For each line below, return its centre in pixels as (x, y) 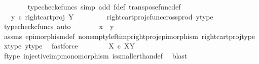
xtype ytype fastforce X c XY (69, 46)
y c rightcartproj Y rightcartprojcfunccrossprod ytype (112, 16)
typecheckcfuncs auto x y (59, 26)
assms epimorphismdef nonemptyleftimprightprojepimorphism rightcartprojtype (129, 36)
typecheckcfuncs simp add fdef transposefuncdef (104, 6)
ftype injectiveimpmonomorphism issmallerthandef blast (96, 55)
